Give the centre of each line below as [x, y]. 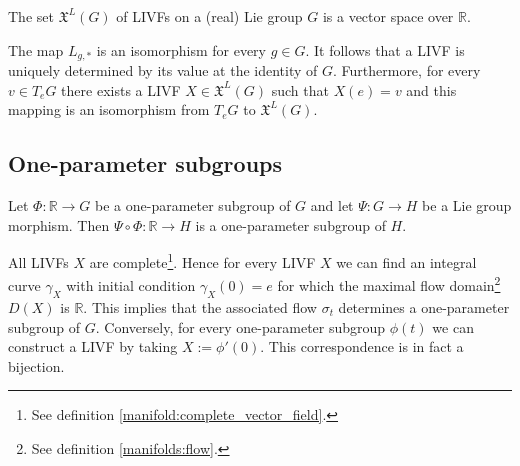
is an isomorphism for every [181, 49]
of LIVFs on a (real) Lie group [209, 16]
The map [36, 49]
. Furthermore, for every [406, 70]
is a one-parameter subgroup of [290, 224]
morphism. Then [59, 224]
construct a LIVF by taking [93, 346]
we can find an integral [406, 261]
